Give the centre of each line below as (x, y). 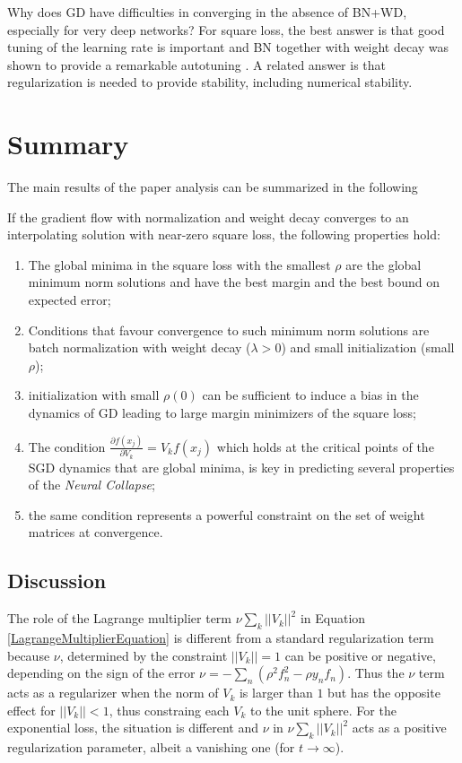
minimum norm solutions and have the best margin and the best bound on (234, 282)
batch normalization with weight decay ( (139, 347)
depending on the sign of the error (101, 673)
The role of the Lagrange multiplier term (120, 618)
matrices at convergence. (96, 532)
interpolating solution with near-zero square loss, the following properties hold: (224, 234)
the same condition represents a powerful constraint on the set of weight (227, 514)
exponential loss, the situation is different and (133, 728)
